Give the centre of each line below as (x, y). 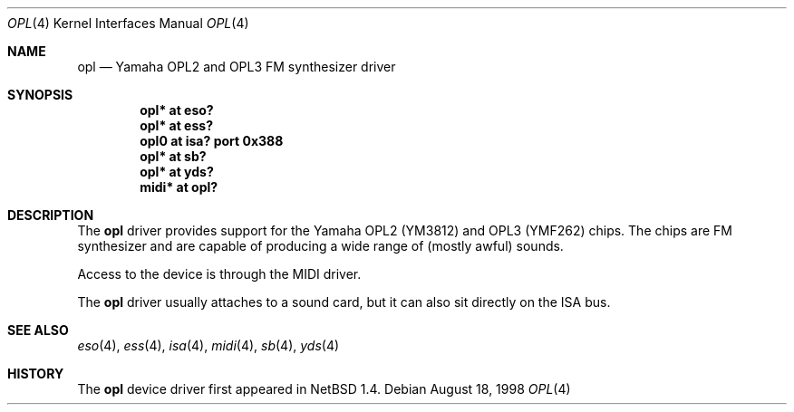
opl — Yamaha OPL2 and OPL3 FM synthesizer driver (237, 67)
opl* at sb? (173, 156)
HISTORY (36, 374)
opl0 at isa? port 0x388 (212, 141)
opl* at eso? (177, 110)
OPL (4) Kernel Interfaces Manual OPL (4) (128, 23)
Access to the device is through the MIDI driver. (219, 274)
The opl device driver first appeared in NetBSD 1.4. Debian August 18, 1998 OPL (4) (324, 389)
